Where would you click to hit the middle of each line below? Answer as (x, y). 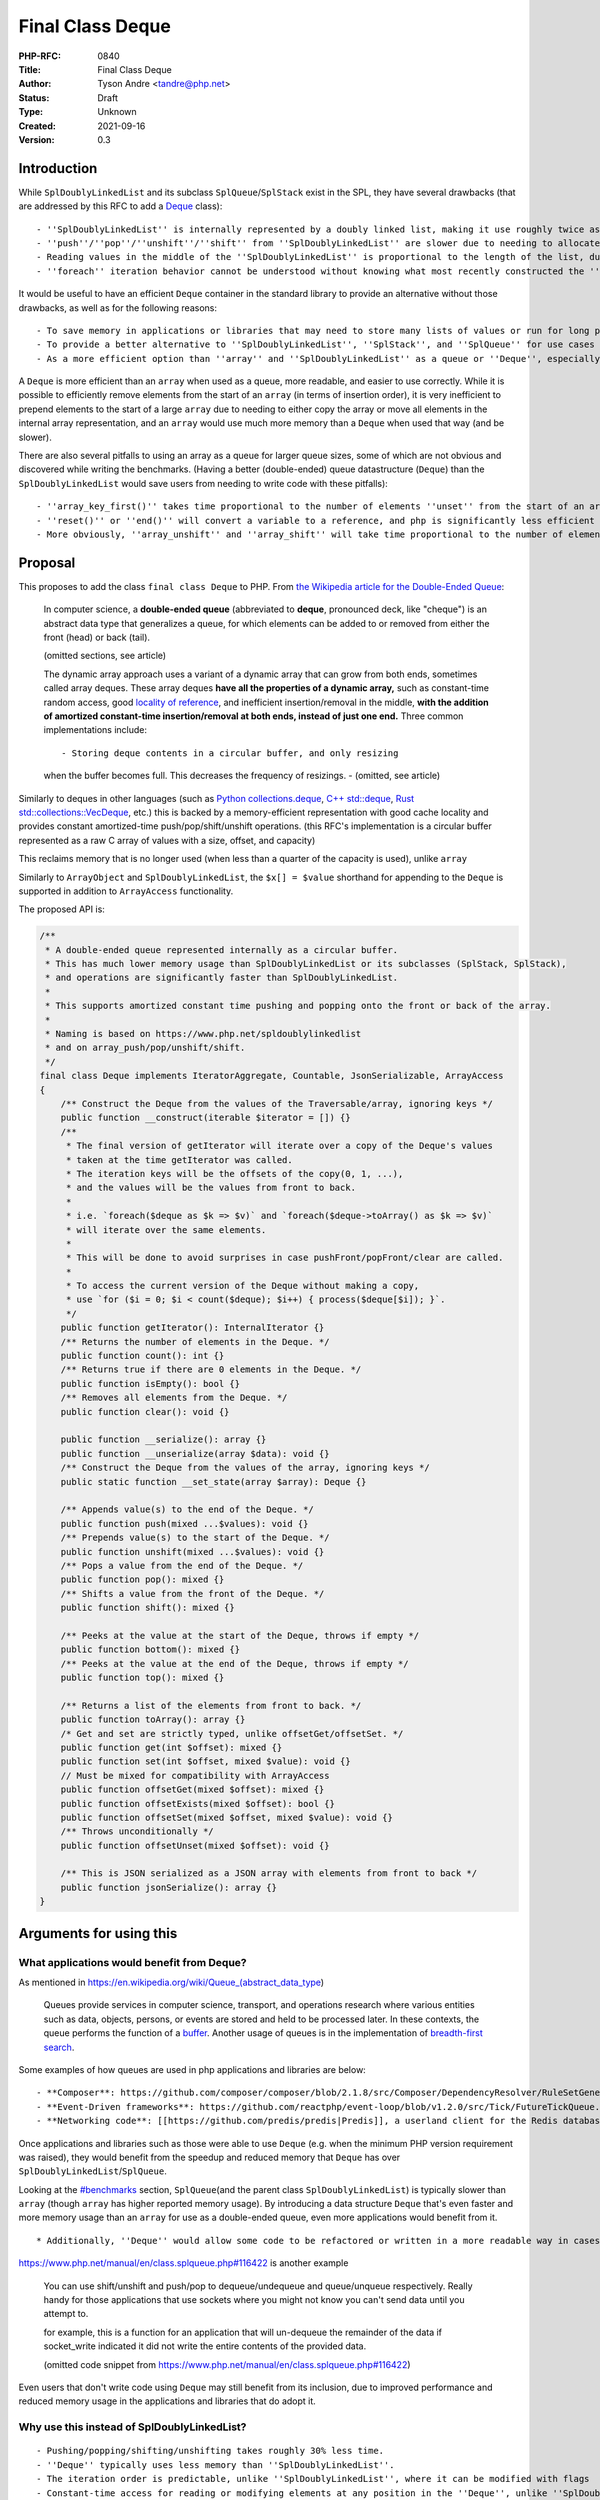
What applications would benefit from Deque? (132, 1962)
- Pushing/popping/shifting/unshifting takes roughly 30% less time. (210, 2451)
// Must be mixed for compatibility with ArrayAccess (195, 1775)
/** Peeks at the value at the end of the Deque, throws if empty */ (234, 1663)
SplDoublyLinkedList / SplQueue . (92, 2171)
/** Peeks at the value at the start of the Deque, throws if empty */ (240, 1635)
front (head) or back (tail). (96, 637)
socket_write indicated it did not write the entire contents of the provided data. (205, 2346)
